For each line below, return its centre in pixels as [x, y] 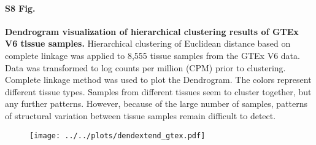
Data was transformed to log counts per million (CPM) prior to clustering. [145, 67]
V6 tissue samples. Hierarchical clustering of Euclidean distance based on [148, 43]
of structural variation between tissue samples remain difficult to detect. [141, 115]
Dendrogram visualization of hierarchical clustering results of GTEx [152, 31]
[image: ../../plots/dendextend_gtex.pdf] [118, 135]
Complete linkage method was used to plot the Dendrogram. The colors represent [158, 80]
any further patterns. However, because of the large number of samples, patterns [156, 104]
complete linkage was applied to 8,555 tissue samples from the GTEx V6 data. [152, 55]
